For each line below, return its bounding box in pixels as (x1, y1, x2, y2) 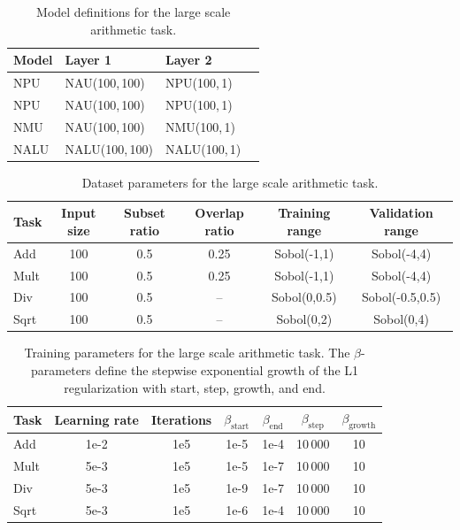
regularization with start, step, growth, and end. (64, 378, 326, 396)
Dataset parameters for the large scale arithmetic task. (81, 173, 379, 191)
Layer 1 (65, 50, 112, 69)
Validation (369, 204, 433, 222)
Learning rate (54, 410, 139, 428)
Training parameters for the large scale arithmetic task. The (24, 343, 350, 362)
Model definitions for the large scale (36, 3, 231, 20)
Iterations (150, 410, 212, 428)
